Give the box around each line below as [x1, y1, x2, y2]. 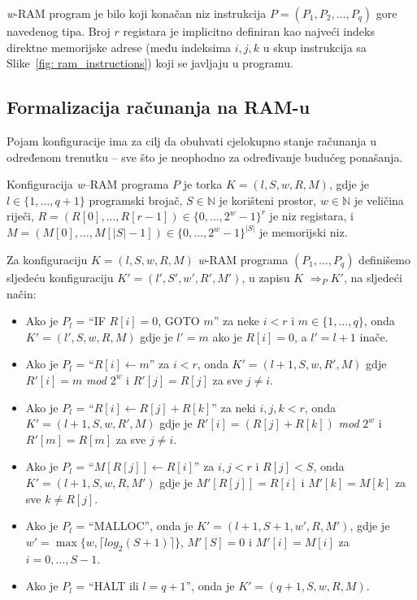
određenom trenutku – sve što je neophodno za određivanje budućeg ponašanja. [7, 148, 403, 165]
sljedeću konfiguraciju [7, 268, 114, 285]
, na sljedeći [343, 268, 402, 285]
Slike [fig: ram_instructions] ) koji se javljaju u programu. [7, 54, 293, 72]
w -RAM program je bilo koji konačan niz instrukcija [7, 5, 267, 21]
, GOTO [158, 312, 200, 329]
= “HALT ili [76, 577, 139, 594]
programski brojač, [89, 191, 183, 208]
